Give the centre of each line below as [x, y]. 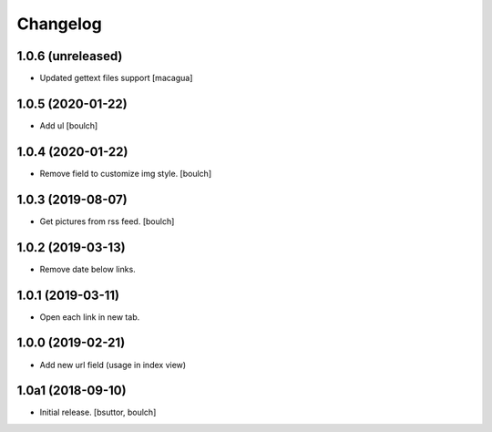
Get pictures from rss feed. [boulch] [107, 221]
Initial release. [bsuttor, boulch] [98, 412]
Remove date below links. [87, 269]
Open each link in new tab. [90, 317]
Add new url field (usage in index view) [113, 365]
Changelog [59, 24]
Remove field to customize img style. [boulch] [126, 173]
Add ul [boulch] [69, 125]
